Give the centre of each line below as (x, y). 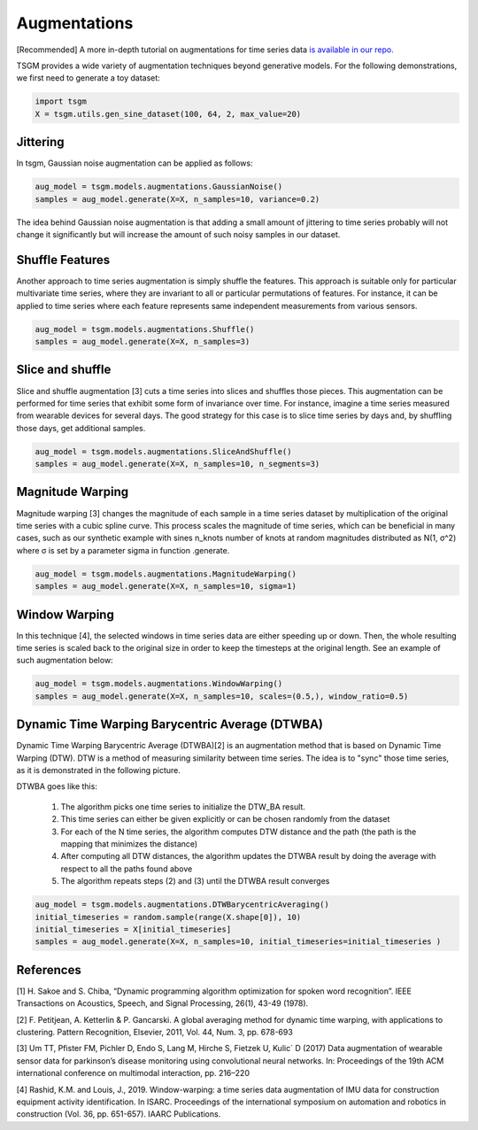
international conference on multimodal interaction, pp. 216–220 (133, 1073)
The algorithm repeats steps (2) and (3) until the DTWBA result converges (195, 881)
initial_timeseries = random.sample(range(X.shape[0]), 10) (168, 917)
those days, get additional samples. (81, 428)
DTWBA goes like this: (57, 786)
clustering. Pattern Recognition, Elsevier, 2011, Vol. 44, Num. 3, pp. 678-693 (155, 1032)
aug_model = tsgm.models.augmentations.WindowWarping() (159, 684)
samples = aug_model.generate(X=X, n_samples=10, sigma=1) (166, 586)
